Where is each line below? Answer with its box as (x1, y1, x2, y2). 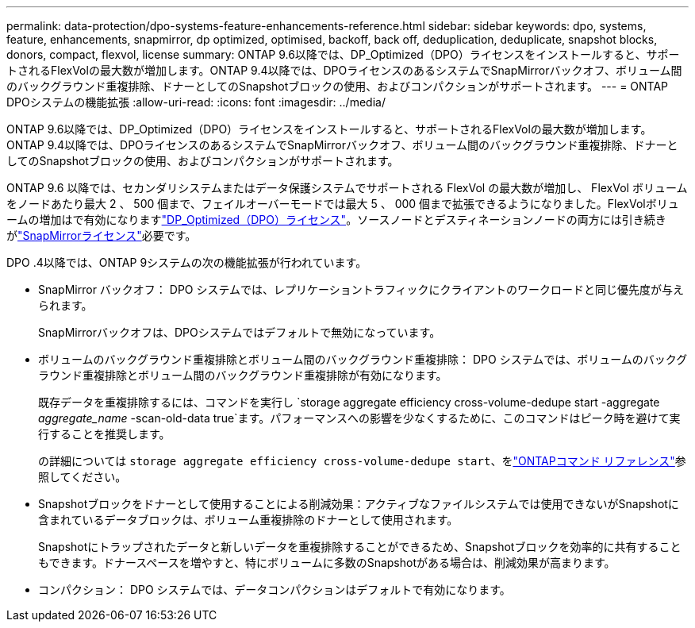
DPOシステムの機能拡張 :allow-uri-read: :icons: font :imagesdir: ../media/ (6, 95, 386, 109)
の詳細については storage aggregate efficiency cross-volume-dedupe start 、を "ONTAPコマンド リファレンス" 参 (38, 454, 686, 468)
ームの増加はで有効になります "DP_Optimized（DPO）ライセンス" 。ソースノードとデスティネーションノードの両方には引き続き (6, 213, 666, 226)
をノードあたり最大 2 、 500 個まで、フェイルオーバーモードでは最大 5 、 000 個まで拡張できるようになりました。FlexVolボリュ (6, 197, 679, 210)
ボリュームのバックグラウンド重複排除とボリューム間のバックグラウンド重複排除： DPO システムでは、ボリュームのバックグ (38, 353, 688, 366)
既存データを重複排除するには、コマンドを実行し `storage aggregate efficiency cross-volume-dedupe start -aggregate (38, 395, 660, 409)
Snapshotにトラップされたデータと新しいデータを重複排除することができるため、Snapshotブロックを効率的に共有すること (38, 540, 682, 553)
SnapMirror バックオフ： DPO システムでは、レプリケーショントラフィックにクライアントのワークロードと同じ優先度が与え (38, 283, 684, 296)
